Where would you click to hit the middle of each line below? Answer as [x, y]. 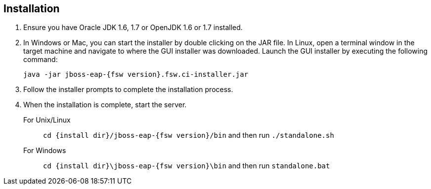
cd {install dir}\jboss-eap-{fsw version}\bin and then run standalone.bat [187, 166]
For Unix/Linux [47, 120]
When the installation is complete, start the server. [105, 105]
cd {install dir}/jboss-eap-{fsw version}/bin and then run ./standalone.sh [189, 135]
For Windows [45, 151]
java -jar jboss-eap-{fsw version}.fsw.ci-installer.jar [136, 75]
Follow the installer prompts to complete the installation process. [128, 90]
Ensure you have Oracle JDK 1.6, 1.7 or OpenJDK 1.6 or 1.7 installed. [133, 28]
